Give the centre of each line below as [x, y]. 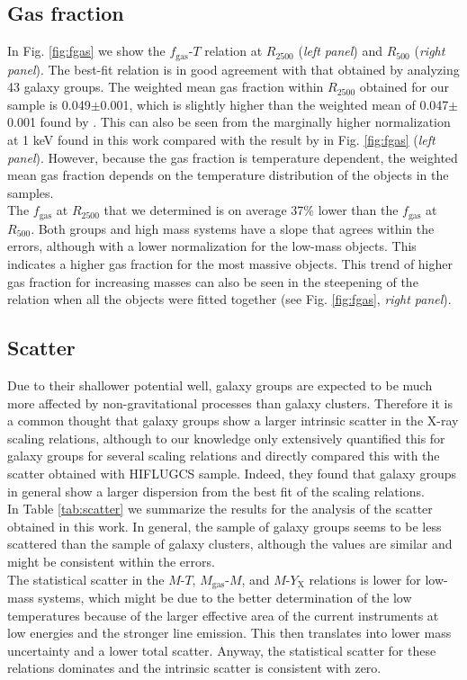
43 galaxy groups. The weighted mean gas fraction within [166, 87]
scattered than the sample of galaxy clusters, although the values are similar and [230, 544]
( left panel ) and [341, 51]
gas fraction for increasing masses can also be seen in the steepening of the [213, 281]
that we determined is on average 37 [204, 210]
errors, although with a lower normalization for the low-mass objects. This [212, 246]
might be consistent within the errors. [111, 561]
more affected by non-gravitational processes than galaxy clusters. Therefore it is [230, 403]
